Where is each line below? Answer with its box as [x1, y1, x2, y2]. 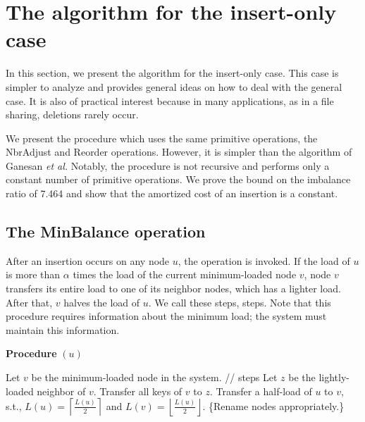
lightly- [318, 370, 350, 385]
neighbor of [37, 383, 86, 398]
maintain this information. [6, 322, 120, 337]
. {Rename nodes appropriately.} [202, 398, 345, 413]
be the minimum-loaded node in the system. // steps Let [31, 370, 278, 385]
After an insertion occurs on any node [6, 253, 170, 268]
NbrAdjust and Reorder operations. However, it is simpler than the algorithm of [6, 144, 352, 159]
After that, [6, 294, 53, 309]
